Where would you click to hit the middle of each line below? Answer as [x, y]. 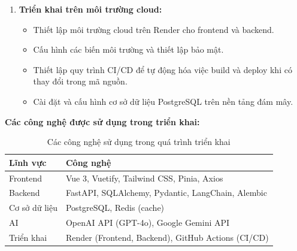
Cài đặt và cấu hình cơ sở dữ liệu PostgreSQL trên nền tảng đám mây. [163, 101]
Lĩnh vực [28, 162]
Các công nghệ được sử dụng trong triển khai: [102, 121]
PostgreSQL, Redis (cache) [115, 208]
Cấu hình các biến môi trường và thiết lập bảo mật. [128, 49]
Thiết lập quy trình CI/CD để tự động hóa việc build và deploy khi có [163, 69]
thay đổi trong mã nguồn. [80, 81]
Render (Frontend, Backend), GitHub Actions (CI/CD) [167, 237]
